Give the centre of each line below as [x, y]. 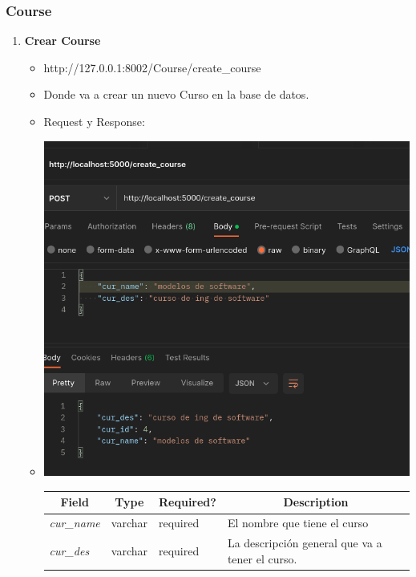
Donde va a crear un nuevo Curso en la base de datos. [176, 94]
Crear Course [63, 41]
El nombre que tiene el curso [298, 523]
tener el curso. [262, 558]
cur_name [75, 523]
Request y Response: [94, 121]
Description [316, 502]
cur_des [69, 550]
